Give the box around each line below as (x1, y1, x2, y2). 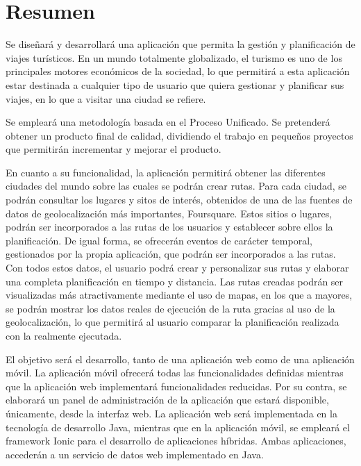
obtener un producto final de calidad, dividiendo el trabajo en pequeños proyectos (6, 128, 353, 142)
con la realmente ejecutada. (6, 328, 122, 342)
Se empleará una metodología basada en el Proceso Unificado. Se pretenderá (6, 115, 330, 129)
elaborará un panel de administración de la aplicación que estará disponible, (6, 392, 329, 407)
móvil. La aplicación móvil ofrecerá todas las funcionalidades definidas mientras (6, 365, 344, 380)
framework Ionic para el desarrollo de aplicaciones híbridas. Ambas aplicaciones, (6, 433, 346, 448)
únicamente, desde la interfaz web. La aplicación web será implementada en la (6, 406, 337, 420)
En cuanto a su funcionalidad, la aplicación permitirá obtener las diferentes (6, 165, 326, 179)
